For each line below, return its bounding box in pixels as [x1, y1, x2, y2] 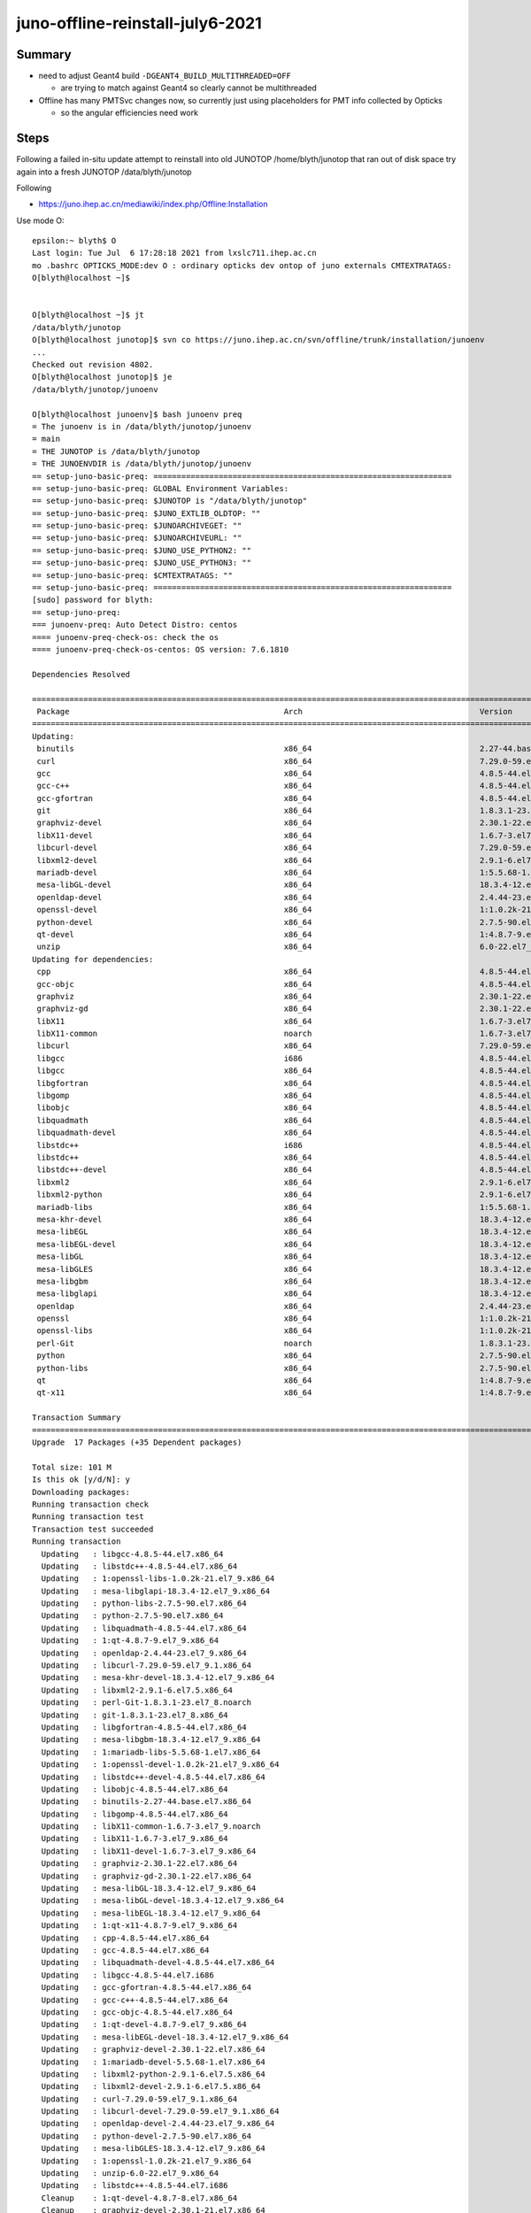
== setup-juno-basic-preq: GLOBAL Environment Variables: [32, 483, 289, 493]
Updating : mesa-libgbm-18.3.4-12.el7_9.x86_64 [41, 1735, 261, 1745]
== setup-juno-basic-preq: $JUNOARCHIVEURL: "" [32, 533, 242, 544]
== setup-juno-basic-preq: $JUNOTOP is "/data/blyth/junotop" [32, 496, 308, 506]
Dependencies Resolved [32, 669, 131, 679]
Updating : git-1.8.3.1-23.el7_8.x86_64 [41, 1709, 229, 1720]
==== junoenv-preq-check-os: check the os [32, 632, 219, 642]
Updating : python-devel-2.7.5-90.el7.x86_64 [41, 2131, 252, 2141]
